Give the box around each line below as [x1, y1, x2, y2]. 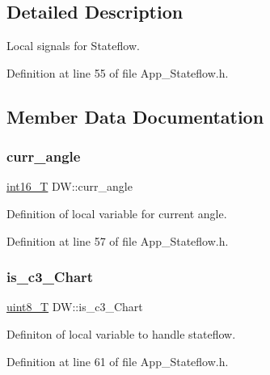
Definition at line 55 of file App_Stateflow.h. [6, 64, 229, 81]
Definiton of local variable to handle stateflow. [6, 325, 236, 342]
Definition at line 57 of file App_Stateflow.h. [6, 232, 229, 249]
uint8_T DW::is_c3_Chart [6, 298, 143, 315]
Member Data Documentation [6, 103, 264, 129]
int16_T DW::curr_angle [6, 178, 133, 195]
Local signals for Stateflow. [6, 37, 140, 54]
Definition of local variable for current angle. [6, 204, 227, 221]
